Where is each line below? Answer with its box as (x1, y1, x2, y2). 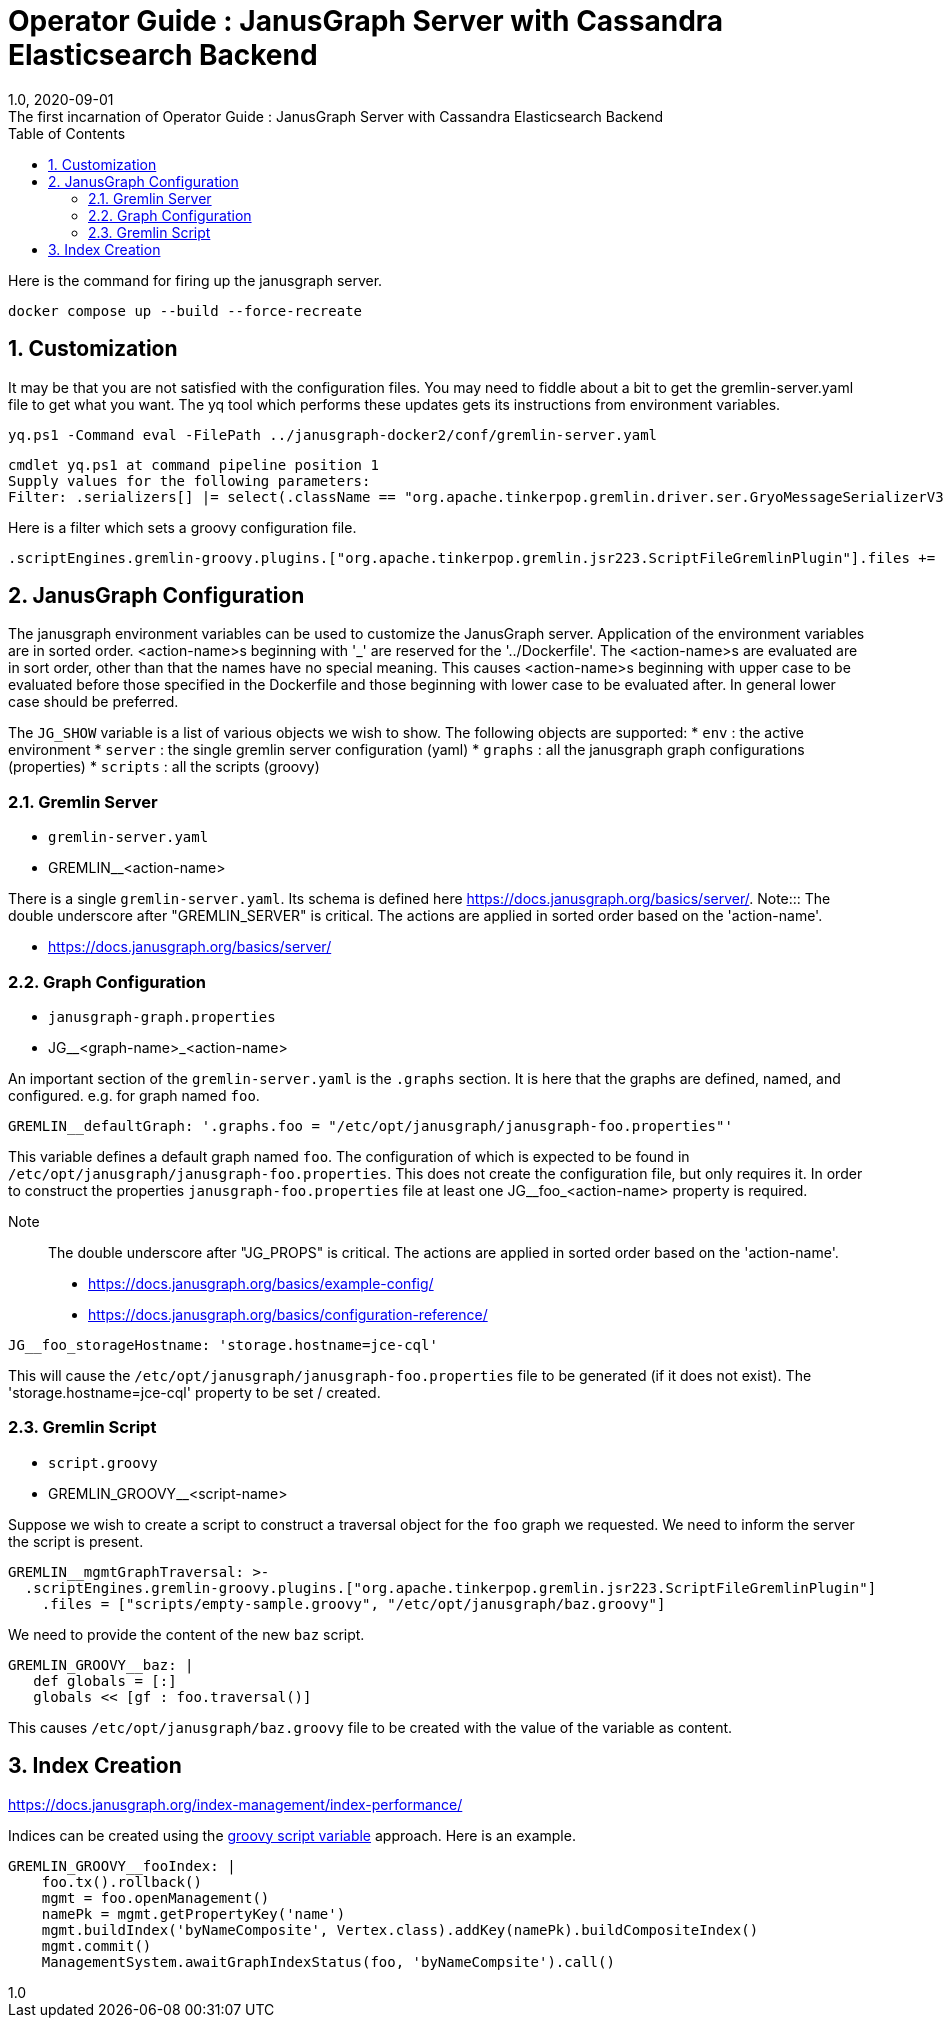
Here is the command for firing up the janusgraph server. (8, 271, 383, 289)
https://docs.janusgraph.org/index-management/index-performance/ (8, 1795, 463, 1813)
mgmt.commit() (41, 1937, 152, 1954)
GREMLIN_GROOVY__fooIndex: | (8, 1857, 236, 1874)
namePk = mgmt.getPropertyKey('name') (41, 1905, 346, 1922)
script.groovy (48, 1454, 158, 1471)
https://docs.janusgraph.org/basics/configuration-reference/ (88, 1305, 488, 1323)
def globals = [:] (33, 1672, 177, 1689)
